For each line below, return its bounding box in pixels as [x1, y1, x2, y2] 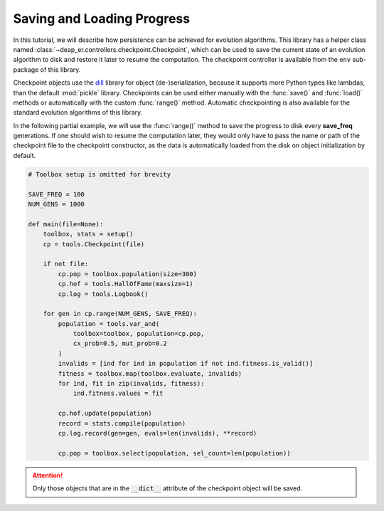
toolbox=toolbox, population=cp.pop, [73, 330, 205, 338]
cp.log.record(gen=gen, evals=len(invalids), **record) [58, 429, 257, 437]
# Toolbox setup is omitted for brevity [28, 170, 171, 178]
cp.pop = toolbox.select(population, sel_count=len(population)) [58, 449, 291, 457]
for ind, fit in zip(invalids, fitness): [58, 379, 205, 388]
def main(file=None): [28, 220, 104, 228]
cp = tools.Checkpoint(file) [43, 240, 145, 248]
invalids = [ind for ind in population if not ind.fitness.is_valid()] [58, 359, 314, 368]
